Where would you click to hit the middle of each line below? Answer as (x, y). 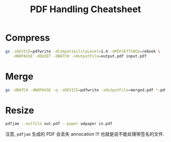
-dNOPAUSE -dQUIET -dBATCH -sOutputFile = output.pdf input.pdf (79, 56)
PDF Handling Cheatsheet (85, 9)
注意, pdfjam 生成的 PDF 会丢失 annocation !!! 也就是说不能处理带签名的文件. (85, 134)
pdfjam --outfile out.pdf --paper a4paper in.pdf (59, 124)
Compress (27, 38)
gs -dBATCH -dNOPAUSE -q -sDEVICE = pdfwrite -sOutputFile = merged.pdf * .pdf (86, 90)
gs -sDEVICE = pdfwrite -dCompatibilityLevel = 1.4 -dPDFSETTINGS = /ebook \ (83, 51)
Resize (20, 110)
